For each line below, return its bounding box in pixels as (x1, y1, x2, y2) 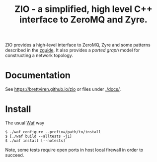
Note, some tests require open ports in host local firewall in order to (5, 147, 144, 153)
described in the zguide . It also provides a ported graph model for (5, 47, 140, 53)
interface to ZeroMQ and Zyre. (19, 14, 148, 25)
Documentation (5, 70, 71, 81)
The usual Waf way (5, 120, 45, 126)
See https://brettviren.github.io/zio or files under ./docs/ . (5, 86, 121, 92)
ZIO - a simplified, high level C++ (14, 3, 153, 15)
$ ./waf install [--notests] (5, 138, 66, 143)
